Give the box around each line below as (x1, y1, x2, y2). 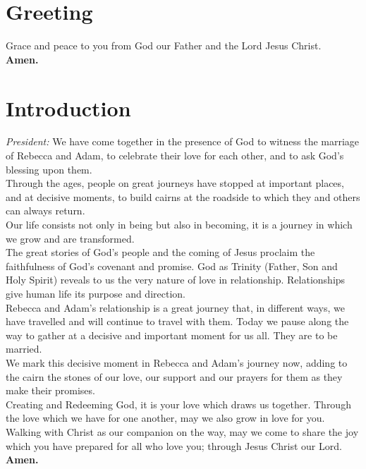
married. (6, 341, 42, 356)
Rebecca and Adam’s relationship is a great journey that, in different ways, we (6, 300, 345, 315)
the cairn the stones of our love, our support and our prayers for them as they (6, 369, 343, 384)
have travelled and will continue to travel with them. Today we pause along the (6, 314, 349, 329)
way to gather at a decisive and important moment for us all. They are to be (6, 327, 338, 342)
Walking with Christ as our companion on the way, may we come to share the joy (6, 424, 359, 439)
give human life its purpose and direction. (6, 286, 185, 300)
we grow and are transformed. (6, 231, 135, 245)
